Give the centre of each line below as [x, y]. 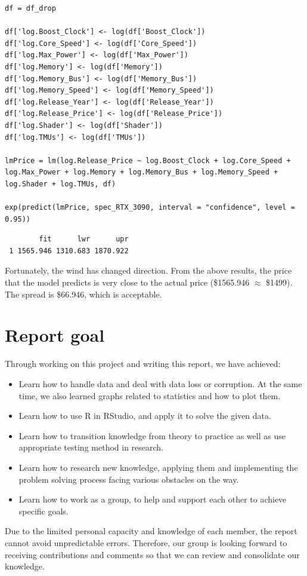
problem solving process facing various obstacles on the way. [129, 479]
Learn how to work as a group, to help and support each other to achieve [153, 499]
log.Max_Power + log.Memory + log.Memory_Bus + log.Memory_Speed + [142, 172]
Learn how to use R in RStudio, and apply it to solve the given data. [145, 416]
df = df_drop [30, 8]
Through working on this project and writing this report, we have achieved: [143, 364]
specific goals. [44, 511]
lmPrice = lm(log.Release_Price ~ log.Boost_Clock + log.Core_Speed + [148, 160]
